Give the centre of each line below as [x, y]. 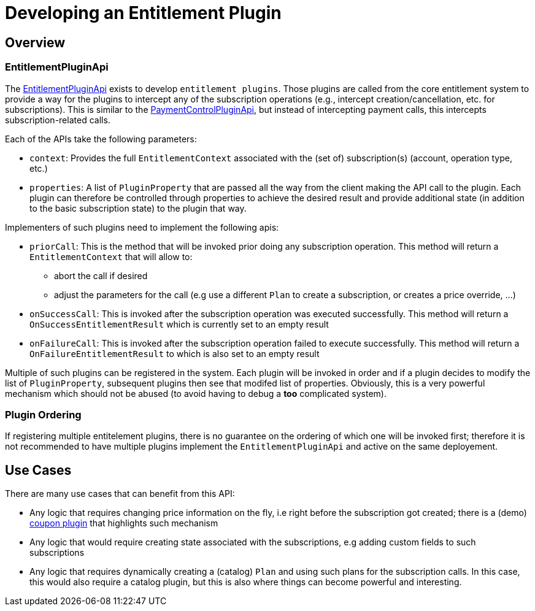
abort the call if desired [101, 275]
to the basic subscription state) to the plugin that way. [138, 208]
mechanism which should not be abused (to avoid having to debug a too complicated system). [196, 393]
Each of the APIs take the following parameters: [101, 139]
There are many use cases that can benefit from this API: [120, 494]
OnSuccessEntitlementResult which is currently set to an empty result [179, 324]
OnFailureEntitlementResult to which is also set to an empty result [175, 353]
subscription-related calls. [58, 120]
